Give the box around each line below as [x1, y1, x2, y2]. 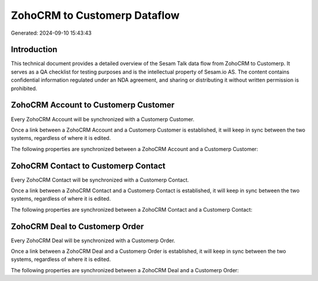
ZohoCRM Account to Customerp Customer [11, 100, 175, 110]
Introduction [11, 45, 58, 55]
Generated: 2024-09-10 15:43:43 [11, 29, 92, 36]
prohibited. [11, 85, 38, 92]
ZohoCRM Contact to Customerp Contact [11, 160, 166, 170]
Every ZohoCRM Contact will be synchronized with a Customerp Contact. [11, 176, 190, 183]
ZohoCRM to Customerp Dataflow [11, 9, 180, 22]
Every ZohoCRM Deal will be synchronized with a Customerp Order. [11, 237, 175, 244]
